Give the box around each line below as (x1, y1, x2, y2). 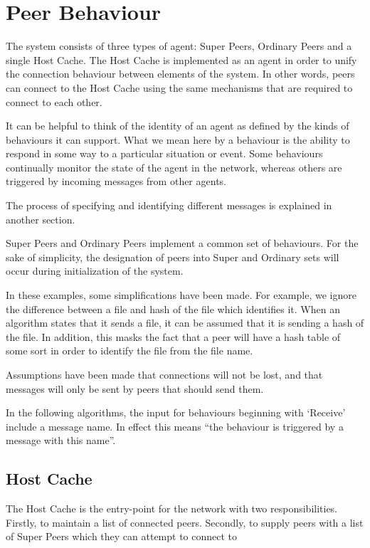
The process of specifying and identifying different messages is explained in (6, 198, 332, 213)
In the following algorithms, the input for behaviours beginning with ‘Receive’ (6, 405, 346, 420)
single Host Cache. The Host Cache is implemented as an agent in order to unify (6, 52, 357, 67)
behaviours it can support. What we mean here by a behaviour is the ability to (6, 132, 350, 147)
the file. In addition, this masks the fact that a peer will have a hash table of (6, 329, 341, 344)
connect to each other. (6, 94, 102, 109)
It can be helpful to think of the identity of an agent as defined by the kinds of (6, 118, 349, 133)
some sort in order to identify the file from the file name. (6, 343, 253, 358)
